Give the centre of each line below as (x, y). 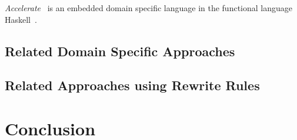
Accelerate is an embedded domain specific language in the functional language (148, 8)
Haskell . (21, 19)
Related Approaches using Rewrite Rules (132, 85)
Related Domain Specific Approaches (120, 51)
